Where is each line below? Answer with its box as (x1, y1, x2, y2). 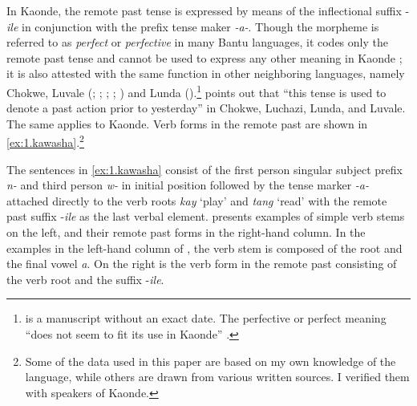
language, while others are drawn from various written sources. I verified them (25, 368, 410, 385)
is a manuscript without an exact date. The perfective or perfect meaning (25, 310, 387, 327)
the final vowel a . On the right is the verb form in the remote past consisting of (6, 255, 397, 272)
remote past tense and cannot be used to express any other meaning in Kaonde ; (6, 49, 403, 66)
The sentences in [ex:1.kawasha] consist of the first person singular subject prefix (6, 160, 403, 177)
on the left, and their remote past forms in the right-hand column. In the (6, 224, 366, 241)
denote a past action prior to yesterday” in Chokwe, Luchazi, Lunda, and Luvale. (6, 99, 406, 116)
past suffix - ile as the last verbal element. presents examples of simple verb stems (6, 208, 405, 225)
